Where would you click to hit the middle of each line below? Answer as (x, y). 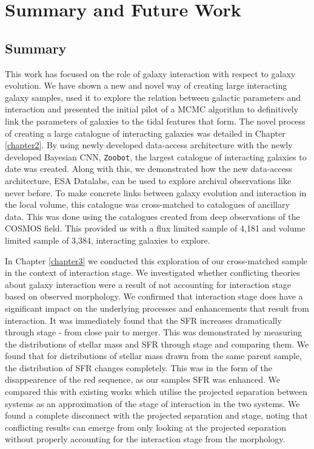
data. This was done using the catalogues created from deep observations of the (152, 216)
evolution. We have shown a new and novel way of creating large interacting (146, 85)
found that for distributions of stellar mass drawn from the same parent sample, (154, 356)
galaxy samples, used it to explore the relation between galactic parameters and (153, 97)
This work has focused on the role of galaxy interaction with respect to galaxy (150, 73)
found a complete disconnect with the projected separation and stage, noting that (157, 415)
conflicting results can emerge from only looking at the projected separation (145, 427)
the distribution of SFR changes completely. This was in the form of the (139, 367)
